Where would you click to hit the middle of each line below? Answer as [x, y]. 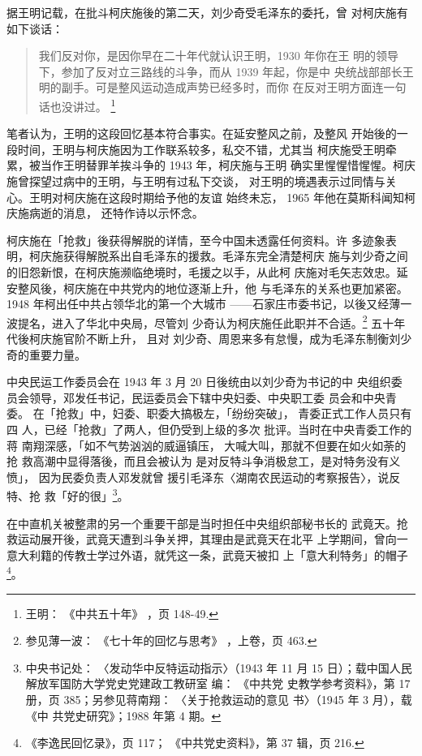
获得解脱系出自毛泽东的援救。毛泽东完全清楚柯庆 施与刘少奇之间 [235, 256]
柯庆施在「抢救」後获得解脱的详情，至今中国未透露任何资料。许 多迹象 [196, 240]
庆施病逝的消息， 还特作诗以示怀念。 [105, 213]
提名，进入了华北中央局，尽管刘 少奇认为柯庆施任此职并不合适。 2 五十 [206, 321]
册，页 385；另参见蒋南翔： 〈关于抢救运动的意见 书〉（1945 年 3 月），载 [219, 699]
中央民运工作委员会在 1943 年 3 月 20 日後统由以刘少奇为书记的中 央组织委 [205, 382]
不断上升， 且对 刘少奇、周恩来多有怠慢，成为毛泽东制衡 [237, 338]
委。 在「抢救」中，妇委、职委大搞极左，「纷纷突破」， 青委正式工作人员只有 [209, 413]
